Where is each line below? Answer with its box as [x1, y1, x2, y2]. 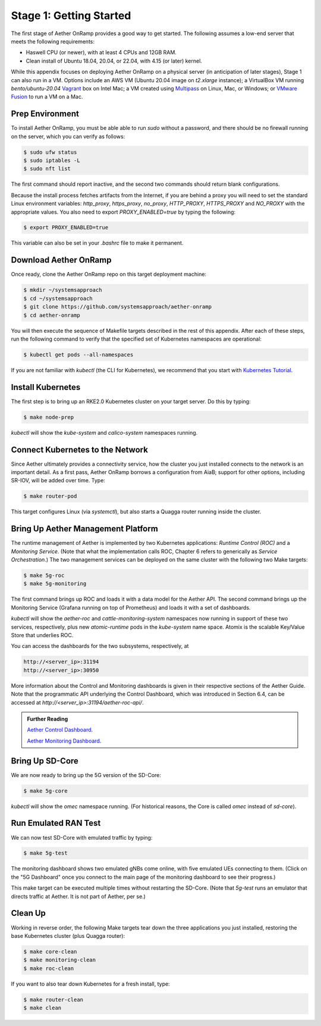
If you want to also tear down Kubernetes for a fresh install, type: [11, 980, 170, 987]
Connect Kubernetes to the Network [11, 444, 149, 455]
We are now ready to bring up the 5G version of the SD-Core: [11, 771, 162, 778]
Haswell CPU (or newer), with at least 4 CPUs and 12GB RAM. [26, 49, 177, 56]
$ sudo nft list [23, 166, 71, 172]
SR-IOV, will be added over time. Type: [11, 477, 105, 484]
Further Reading [27, 715, 68, 722]
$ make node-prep [23, 414, 74, 420]
